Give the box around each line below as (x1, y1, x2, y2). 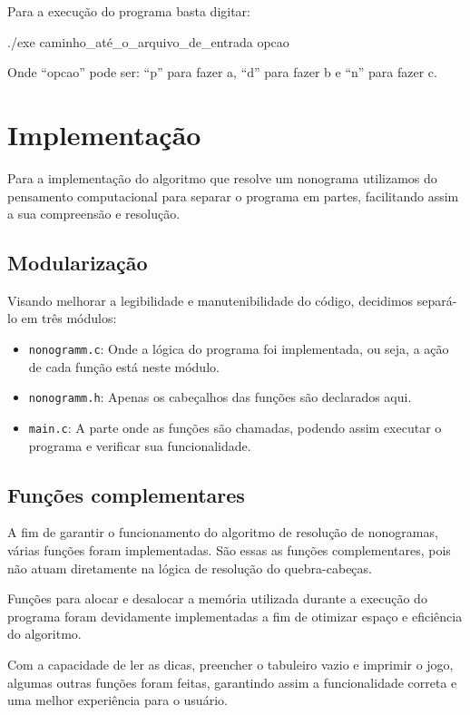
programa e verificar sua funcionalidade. (28, 436, 251, 455)
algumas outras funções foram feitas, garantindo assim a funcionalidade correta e (7, 672, 457, 691)
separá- (416, 290, 457, 309)
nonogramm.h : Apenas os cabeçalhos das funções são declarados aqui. (28, 387, 412, 406)
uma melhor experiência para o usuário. (7, 691, 228, 710)
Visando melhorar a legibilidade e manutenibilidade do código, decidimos (7, 290, 414, 309)
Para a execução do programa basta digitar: (7, 2, 250, 20)
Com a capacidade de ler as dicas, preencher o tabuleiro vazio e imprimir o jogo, (7, 655, 454, 673)
